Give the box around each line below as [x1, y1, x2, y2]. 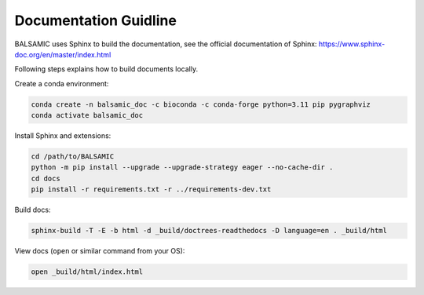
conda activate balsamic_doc [31, 111, 144, 120]
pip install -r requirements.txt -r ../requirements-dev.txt [31, 185, 272, 194]
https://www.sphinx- [318, 39, 386, 49]
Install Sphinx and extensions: [14, 131, 111, 140]
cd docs [31, 173, 60, 183]
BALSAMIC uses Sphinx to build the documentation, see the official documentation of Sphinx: [14, 39, 317, 49]
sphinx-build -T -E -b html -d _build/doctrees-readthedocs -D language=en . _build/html [31, 226, 388, 235]
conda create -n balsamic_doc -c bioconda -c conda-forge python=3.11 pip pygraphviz [31, 100, 371, 109]
